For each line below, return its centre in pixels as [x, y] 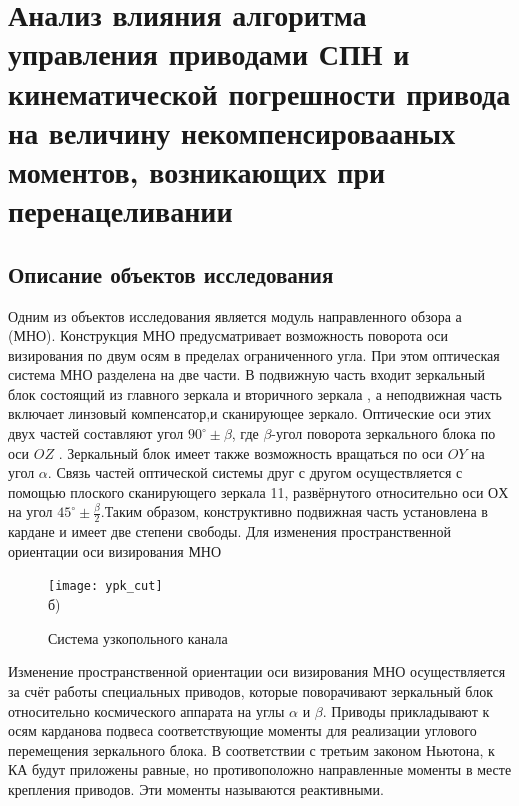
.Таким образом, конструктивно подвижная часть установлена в [294, 511]
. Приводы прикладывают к [406, 710]
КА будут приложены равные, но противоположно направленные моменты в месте [260, 769]
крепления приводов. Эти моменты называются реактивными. [196, 788]
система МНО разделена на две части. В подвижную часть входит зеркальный [246, 374]
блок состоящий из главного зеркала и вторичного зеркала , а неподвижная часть [255, 393]
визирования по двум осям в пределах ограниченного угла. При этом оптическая [254, 354]
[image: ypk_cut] [105, 586]
